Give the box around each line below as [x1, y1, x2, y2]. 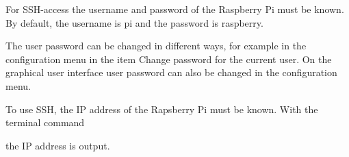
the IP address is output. [5, 138, 110, 152]
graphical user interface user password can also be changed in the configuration [5, 65, 337, 80]
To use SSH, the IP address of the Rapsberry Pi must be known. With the [5, 101, 318, 116]
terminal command [5, 115, 85, 130]
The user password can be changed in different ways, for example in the [5, 38, 307, 53]
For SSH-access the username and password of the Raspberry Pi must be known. [5, 2, 344, 16]
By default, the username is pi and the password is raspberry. [5, 15, 263, 29]
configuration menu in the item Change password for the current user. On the [5, 51, 332, 66]
